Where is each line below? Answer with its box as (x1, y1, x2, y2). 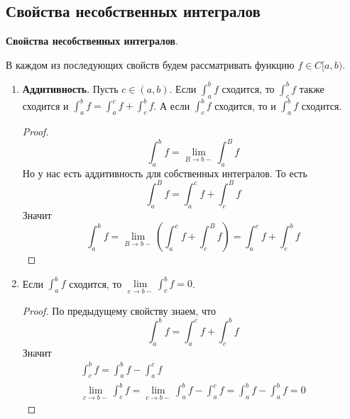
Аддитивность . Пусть (22, 81, 119, 96)
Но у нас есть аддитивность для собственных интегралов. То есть (22, 165, 307, 180)
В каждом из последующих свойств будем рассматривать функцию (6, 57, 295, 72)
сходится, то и (214, 98, 276, 113)
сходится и (22, 98, 69, 113)
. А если (153, 98, 190, 113)
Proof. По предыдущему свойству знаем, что (22, 303, 216, 318)
